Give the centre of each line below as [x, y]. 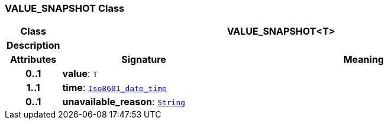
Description [33, 46]
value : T [80, 74]
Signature [144, 60]
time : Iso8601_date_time [114, 88]
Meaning [363, 60]
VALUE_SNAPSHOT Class [65, 8]
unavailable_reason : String [124, 102]
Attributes [33, 60]
